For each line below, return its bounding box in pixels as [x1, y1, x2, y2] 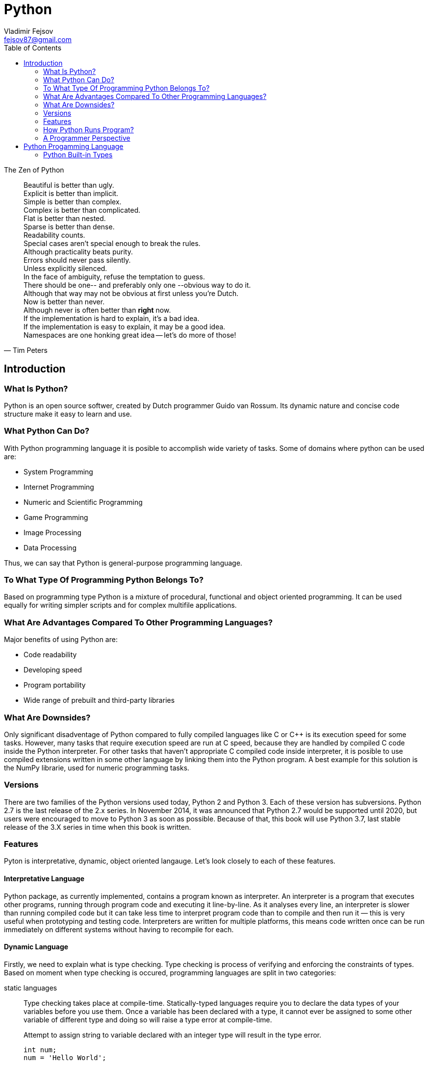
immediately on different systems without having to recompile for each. [4, 925, 234, 934]
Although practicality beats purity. [24, 247, 133, 256]
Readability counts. [24, 230, 85, 239]
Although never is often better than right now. [24, 305, 171, 314]
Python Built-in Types [43, 150, 113, 159]
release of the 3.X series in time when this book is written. [4, 822, 191, 831]
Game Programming [24, 513, 88, 521]
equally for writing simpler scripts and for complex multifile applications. [4, 601, 237, 610]
